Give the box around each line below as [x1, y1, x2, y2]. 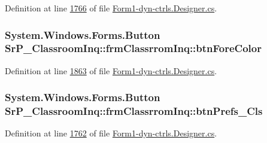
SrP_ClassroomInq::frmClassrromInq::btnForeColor [5, 41, 262, 56]
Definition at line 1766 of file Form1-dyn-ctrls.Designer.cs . [5, 2, 217, 14]
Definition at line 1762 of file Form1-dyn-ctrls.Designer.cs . [5, 127, 217, 139]
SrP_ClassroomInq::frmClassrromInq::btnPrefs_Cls [5, 104, 263, 118]
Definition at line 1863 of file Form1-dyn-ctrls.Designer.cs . [5, 64, 217, 77]
